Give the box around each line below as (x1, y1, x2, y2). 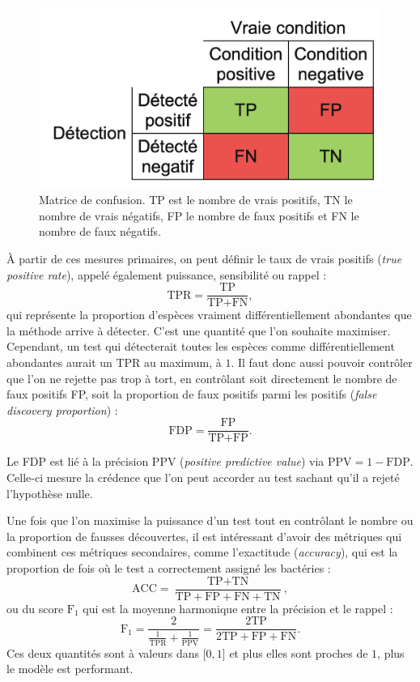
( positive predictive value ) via (180, 453, 325, 470)
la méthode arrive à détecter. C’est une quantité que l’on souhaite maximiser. (6, 322, 391, 339)
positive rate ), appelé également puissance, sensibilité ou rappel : (6, 266, 327, 283)
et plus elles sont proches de (229, 644, 368, 661)
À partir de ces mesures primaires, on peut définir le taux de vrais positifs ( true (6, 250, 402, 267)
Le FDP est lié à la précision (6, 453, 149, 470)
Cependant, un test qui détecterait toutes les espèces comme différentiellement (6, 338, 395, 355)
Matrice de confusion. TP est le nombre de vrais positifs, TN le (39, 191, 353, 208)
